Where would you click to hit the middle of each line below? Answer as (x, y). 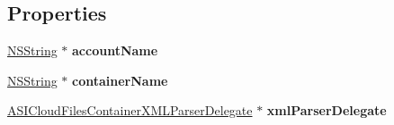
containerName (120, 80)
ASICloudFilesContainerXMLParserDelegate (130, 110)
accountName (115, 50)
